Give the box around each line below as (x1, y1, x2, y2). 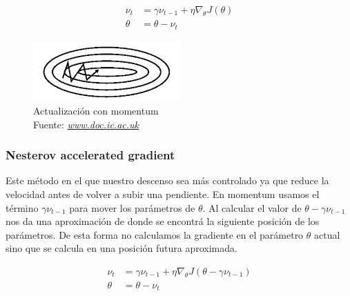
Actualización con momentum (33, 103, 159, 117)
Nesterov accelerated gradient (6, 146, 175, 164)
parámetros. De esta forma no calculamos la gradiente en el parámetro (6, 227, 304, 241)
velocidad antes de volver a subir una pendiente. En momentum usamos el (6, 187, 320, 201)
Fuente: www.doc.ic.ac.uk (33, 117, 139, 131)
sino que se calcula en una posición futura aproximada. (6, 241, 237, 255)
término (6, 200, 39, 215)
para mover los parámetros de (69, 200, 195, 215)
